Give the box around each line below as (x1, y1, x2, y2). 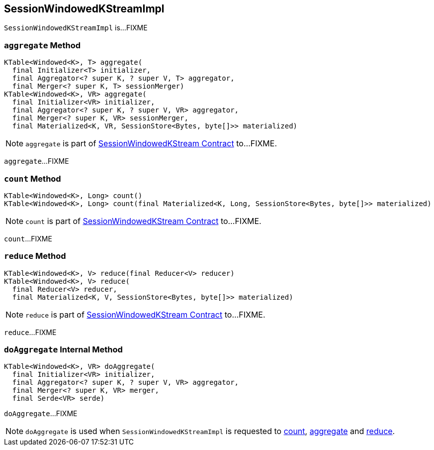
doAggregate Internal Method (4, 344, 123, 355)
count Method (4, 173, 61, 184)
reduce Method (4, 251, 66, 261)
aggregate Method (4, 40, 81, 50)
